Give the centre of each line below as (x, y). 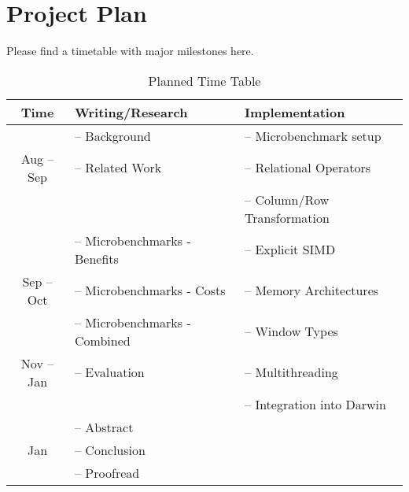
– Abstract (104, 427)
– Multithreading (291, 372)
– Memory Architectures (312, 290)
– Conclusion (110, 449)
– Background (113, 135)
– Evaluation (110, 372)
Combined (103, 340)
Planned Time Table (204, 80)
